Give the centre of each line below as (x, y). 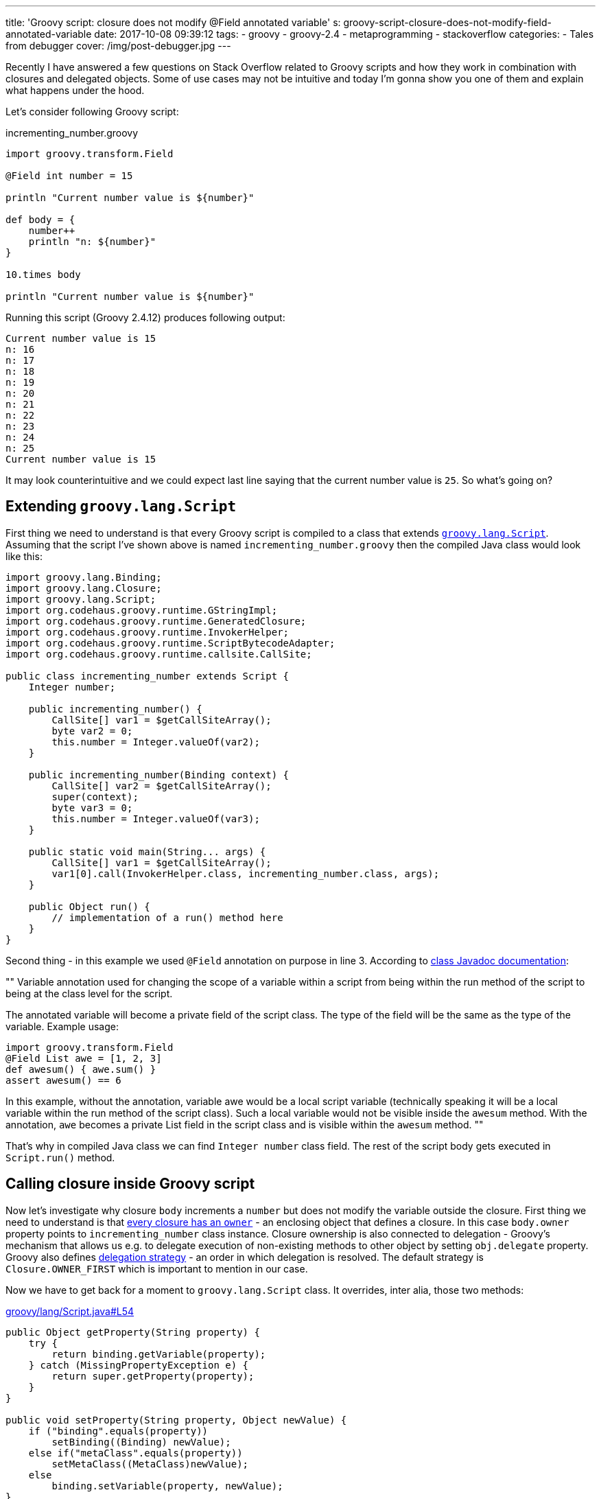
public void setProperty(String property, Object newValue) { (176, 1420)
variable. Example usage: (62, 1026)
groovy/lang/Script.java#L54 (70, 1311)
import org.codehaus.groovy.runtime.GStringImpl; (142, 610)
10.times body (43, 275)
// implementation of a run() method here (167, 917)
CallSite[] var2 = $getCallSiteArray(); (162, 786)
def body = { (40, 220)
